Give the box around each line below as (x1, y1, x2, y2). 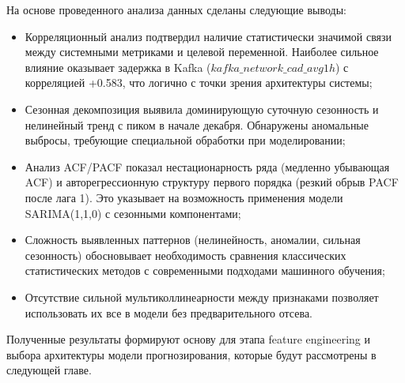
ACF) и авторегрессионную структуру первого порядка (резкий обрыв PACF (25, 174, 399, 190)
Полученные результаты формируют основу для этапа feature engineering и (6, 331, 370, 347)
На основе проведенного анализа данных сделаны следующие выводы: (6, 2, 347, 17)
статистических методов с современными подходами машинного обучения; (25, 262, 385, 279)
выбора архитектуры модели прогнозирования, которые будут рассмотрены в (6, 346, 377, 362)
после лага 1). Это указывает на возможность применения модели (25, 189, 343, 205)
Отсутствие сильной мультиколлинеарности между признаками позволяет (25, 288, 379, 305)
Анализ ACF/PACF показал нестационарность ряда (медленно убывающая (25, 158, 390, 175)
